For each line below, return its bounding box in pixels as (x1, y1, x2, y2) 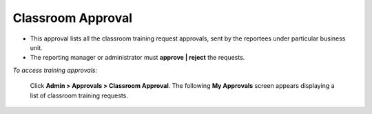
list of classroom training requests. (30, 91, 129, 100)
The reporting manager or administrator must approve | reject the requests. (30, 54, 245, 62)
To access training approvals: (12, 66, 98, 74)
